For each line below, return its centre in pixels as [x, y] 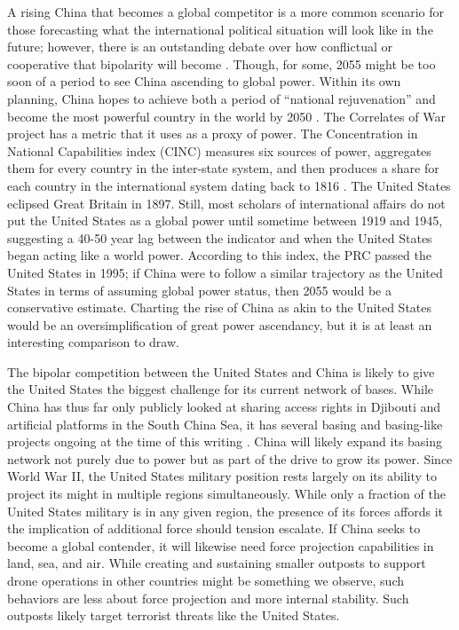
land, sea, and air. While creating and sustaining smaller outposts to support [217, 563]
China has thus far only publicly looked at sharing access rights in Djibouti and [224, 407]
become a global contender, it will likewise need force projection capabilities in [221, 545]
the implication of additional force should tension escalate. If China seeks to [214, 528]
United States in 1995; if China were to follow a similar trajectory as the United [225, 272]
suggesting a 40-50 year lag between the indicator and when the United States [220, 237]
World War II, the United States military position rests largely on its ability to [222, 476]
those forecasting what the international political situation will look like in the [220, 29]
